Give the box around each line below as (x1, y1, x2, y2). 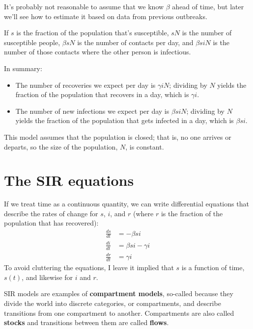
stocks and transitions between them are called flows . (4, 317, 169, 328)
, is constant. (125, 141, 164, 152)
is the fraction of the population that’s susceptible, (16, 27, 169, 38)
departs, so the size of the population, (4, 141, 118, 152)
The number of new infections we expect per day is (15, 105, 169, 116)
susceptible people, (4, 37, 60, 47)
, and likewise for (22, 272, 73, 282)
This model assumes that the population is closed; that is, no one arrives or (4, 131, 231, 142)
